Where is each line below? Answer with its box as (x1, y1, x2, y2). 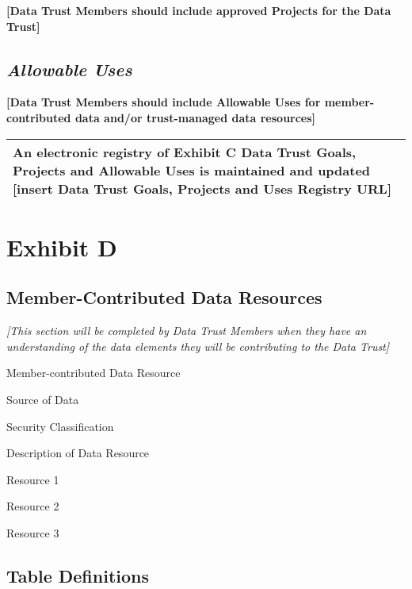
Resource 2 (6, 498, 59, 514)
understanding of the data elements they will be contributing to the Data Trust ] (6, 337, 390, 354)
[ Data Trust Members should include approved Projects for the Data (6, 2, 391, 18)
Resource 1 (6, 471, 59, 487)
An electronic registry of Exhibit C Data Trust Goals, (13, 142, 357, 161)
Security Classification (6, 418, 114, 434)
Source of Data (6, 391, 79, 407)
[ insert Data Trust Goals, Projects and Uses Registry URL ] (13, 179, 392, 198)
